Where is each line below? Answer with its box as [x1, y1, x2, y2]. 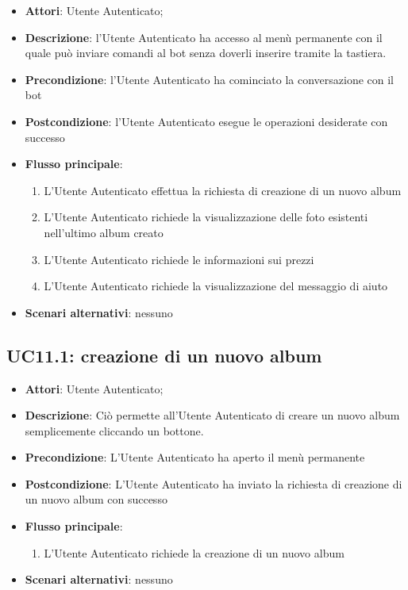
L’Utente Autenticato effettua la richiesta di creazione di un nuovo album [44, 182, 402, 198]
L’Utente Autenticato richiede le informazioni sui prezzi [44, 251, 314, 267]
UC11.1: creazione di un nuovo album [6, 343, 322, 367]
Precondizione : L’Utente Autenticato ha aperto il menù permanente [25, 449, 365, 465]
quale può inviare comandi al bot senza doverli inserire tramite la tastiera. [25, 44, 387, 61]
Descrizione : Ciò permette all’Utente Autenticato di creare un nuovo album [25, 407, 400, 423]
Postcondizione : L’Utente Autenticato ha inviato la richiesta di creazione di [25, 475, 402, 492]
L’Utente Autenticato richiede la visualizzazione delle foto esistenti [44, 209, 368, 225]
